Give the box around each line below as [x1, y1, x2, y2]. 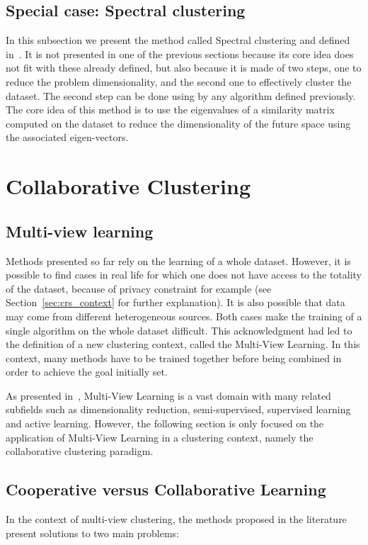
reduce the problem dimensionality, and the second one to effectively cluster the [6, 74, 352, 89]
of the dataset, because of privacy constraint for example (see [6, 281, 272, 296]
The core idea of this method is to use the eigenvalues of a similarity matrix [6, 102, 335, 117]
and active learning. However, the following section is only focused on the [6, 416, 324, 431]
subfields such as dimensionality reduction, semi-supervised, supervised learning [6, 402, 351, 417]
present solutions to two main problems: [6, 525, 179, 540]
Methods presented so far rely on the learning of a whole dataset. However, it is [6, 253, 351, 268]
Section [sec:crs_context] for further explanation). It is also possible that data [6, 295, 345, 310]
